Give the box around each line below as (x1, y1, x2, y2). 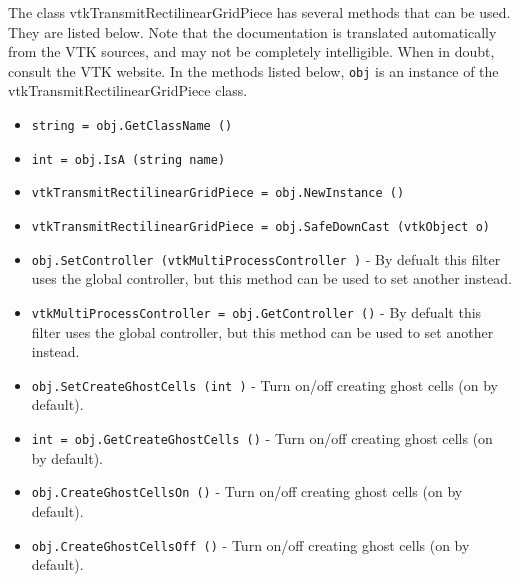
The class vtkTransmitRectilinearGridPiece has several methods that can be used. (8, 2, 511, 22)
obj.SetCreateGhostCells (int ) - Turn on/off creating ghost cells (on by (31, 374, 499, 395)
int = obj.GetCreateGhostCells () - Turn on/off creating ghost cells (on (31, 428, 493, 448)
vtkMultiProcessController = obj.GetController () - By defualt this (31, 301, 482, 322)
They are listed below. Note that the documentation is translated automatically (8, 21, 497, 42)
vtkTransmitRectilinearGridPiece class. (8, 80, 248, 101)
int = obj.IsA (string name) (31, 152, 226, 167)
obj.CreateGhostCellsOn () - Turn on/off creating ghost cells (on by (31, 481, 463, 502)
